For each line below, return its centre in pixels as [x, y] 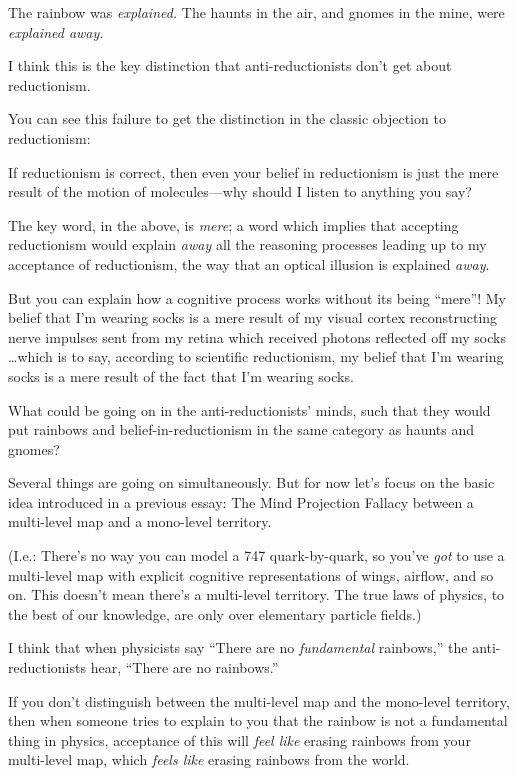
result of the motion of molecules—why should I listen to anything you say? [240, 191]
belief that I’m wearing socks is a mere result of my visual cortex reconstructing [253, 317]
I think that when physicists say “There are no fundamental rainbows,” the [238, 647]
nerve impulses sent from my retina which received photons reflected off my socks [257, 336]
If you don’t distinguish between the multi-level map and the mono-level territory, [259, 700]
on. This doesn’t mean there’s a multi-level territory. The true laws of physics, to [256, 594]
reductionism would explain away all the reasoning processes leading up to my [247, 244]
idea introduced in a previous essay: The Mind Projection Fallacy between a [241, 501]
